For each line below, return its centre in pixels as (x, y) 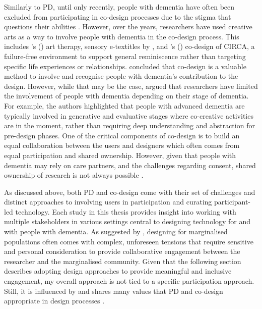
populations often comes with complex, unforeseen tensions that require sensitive (129, 241)
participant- (233, 202)
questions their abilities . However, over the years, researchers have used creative (128, 27)
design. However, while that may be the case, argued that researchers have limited (131, 86)
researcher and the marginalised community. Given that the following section (123, 261)
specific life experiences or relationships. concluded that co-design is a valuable (125, 66)
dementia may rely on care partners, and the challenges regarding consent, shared (130, 165)
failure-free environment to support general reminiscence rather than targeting (125, 56)
